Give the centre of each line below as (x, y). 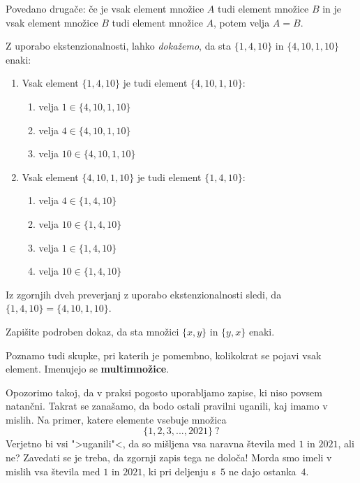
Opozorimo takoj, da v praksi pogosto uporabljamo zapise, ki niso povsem (164, 392)
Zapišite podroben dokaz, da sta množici (92, 331)
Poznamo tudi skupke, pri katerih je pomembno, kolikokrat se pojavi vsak (164, 355)
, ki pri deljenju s (179, 471)
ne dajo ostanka (262, 471)
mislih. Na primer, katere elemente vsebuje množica (116, 419)
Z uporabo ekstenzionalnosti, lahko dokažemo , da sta (119, 46)
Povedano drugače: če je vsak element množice (105, 8)
